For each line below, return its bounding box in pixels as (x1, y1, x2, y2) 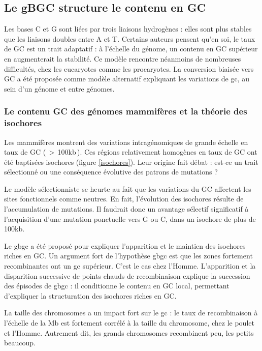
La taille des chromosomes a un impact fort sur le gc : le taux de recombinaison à (4, 307, 258, 318)
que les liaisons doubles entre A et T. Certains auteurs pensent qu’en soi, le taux (4, 33, 255, 44)
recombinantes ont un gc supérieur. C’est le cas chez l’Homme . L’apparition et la (4, 260, 256, 271)
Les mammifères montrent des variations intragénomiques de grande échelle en (4, 136, 248, 147)
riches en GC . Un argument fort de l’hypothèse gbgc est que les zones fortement (4, 250, 253, 261)
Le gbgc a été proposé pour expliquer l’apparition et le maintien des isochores (4, 240, 246, 251)
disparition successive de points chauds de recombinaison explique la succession (4, 270, 250, 281)
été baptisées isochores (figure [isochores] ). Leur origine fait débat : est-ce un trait (4, 156, 258, 167)
